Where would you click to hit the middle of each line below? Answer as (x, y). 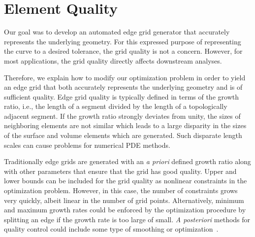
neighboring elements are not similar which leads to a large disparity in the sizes (125, 125)
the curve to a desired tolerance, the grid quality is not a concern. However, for (123, 51)
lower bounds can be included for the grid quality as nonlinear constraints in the (126, 181)
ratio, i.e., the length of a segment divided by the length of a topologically (116, 106)
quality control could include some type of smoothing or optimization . (111, 229)
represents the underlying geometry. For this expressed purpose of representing (123, 41)
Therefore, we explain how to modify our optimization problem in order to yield (125, 77)
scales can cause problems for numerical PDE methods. (87, 145)
